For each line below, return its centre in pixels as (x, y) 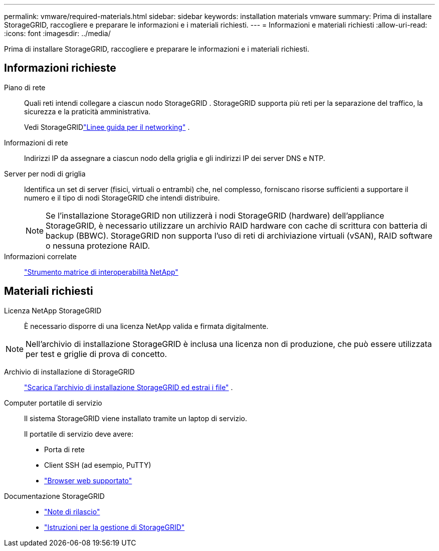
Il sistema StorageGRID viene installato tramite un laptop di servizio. (136, 418)
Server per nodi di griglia (45, 173)
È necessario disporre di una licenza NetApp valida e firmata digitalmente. (146, 326)
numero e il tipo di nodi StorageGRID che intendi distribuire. (122, 198)
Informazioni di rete (36, 142)
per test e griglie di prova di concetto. (96, 354)
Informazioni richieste (60, 68)
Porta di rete (64, 449)
